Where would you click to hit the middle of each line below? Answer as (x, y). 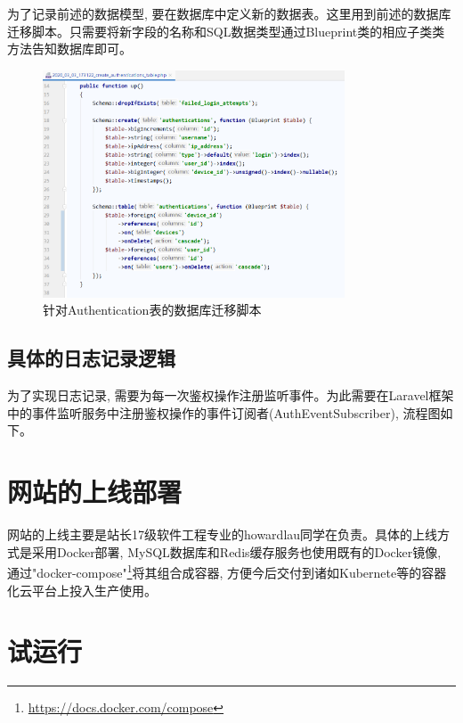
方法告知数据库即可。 (69, 49)
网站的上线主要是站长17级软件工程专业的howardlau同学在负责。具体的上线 (223, 534)
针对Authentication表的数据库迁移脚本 (152, 310)
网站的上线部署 (95, 492)
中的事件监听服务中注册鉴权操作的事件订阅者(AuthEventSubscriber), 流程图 (224, 412)
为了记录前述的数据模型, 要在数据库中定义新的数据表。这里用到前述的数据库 (229, 13)
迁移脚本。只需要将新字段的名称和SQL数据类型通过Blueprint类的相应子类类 (226, 31)
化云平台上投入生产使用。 (82, 590)
